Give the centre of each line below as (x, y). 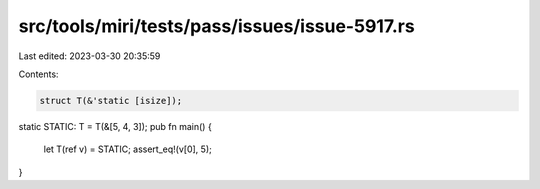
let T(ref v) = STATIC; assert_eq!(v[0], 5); (127, 149)
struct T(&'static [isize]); (111, 100)
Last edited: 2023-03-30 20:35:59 (89, 56)
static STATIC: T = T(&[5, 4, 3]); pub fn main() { (115, 126)
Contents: (38, 74)
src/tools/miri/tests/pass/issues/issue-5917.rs (216, 26)
